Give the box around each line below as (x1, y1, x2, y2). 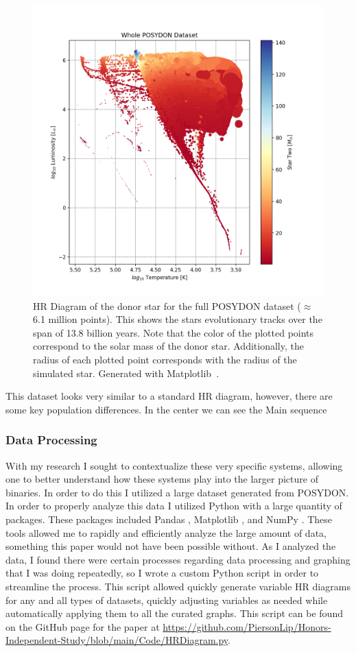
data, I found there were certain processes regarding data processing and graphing (5, 552, 351, 566)
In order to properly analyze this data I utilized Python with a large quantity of (5, 498, 342, 513)
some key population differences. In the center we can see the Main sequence (5, 402, 327, 416)
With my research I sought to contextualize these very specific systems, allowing (5, 458, 343, 472)
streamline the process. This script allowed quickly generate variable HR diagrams (5, 579, 351, 593)
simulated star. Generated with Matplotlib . (33, 365, 219, 380)
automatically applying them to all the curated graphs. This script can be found (5, 606, 343, 620)
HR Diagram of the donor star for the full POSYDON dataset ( (33, 298, 301, 313)
